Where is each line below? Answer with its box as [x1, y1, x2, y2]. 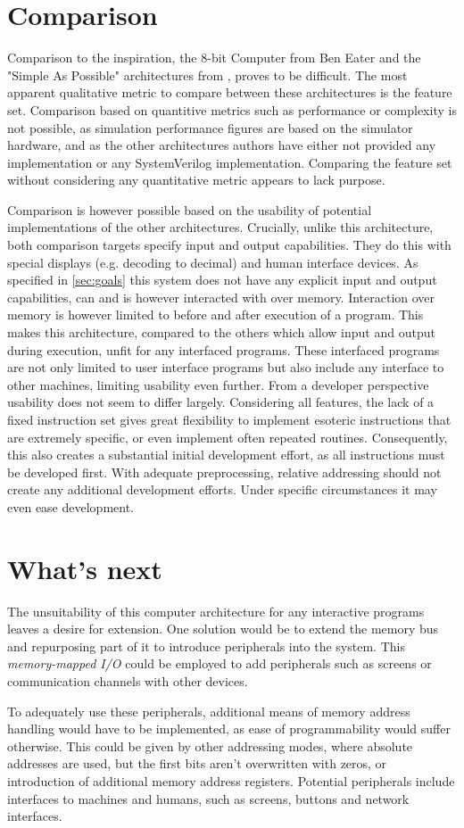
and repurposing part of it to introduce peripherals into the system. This [7, 636, 405, 655]
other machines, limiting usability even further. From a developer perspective [7, 375, 429, 393]
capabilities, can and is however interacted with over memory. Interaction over [7, 287, 435, 306]
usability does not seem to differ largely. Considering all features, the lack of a [7, 393, 435, 411]
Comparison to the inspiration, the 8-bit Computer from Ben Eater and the [7, 48, 421, 67]
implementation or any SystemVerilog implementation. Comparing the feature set [7, 153, 452, 171]
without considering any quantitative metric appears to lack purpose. [7, 170, 385, 189]
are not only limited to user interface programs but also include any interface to [7, 358, 444, 377]
